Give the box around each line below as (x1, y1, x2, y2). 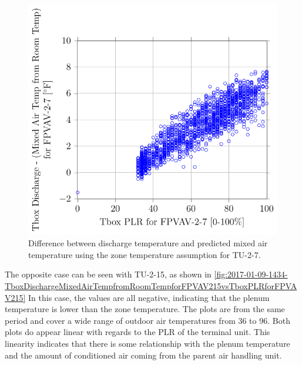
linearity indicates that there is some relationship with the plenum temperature (5, 337, 290, 349)
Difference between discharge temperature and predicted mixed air (28, 237, 268, 249)
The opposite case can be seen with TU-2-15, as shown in (5, 268, 212, 280)
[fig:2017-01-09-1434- (214, 268, 288, 280)
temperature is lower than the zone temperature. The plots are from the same (5, 303, 285, 315)
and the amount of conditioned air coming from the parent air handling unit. (5, 349, 282, 361)
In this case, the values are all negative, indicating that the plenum (28, 291, 270, 303)
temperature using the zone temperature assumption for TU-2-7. (28, 248, 261, 260)
